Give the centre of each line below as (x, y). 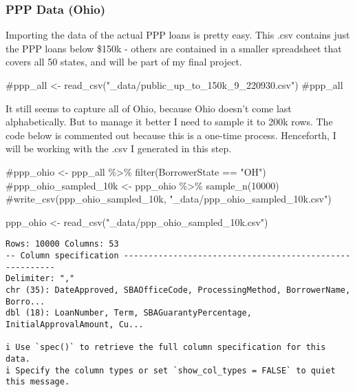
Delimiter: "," (40, 279)
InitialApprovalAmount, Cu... (75, 324)
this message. (38, 382)
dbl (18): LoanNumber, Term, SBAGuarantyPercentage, (129, 313)
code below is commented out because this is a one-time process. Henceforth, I (171, 135)
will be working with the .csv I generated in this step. (119, 148)
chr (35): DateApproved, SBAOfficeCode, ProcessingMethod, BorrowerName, (178, 290)
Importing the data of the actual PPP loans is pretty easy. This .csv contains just (178, 35)
